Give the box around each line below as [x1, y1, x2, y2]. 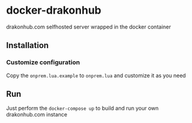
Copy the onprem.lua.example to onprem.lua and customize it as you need [6, 72, 186, 79]
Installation [6, 40, 49, 51]
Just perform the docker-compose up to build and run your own [6, 105, 159, 112]
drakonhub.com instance [6, 111, 67, 118]
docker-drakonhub [6, 4, 101, 17]
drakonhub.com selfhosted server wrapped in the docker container [6, 23, 171, 30]
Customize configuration [6, 58, 80, 67]
